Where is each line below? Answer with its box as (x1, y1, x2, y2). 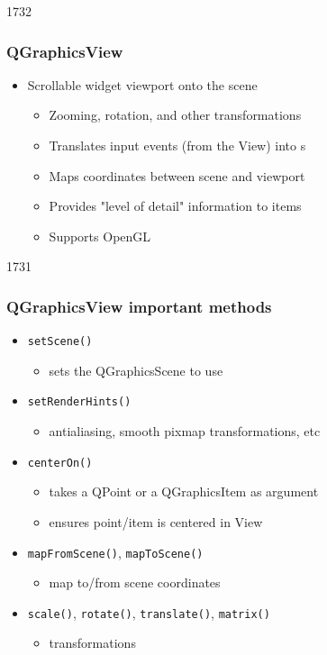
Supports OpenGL (49, 226, 151, 245)
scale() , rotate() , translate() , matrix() (27, 603, 270, 622)
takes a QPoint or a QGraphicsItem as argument (49, 482, 319, 501)
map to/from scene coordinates (49, 573, 221, 592)
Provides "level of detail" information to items (49, 196, 302, 215)
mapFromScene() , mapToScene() (27, 542, 204, 561)
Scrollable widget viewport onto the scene (27, 75, 258, 94)
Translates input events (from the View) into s (49, 136, 306, 154)
